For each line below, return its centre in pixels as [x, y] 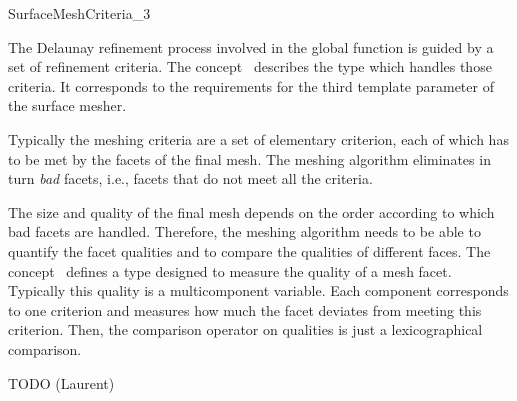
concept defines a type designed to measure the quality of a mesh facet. [230, 270]
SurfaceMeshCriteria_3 [79, 13]
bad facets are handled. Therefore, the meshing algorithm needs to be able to [244, 231]
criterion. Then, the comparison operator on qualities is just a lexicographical [245, 329]
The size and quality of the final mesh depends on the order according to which [251, 211]
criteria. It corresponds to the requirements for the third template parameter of [251, 85]
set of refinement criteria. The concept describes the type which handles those [250, 66]
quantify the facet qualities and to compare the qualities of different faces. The [249, 250]
